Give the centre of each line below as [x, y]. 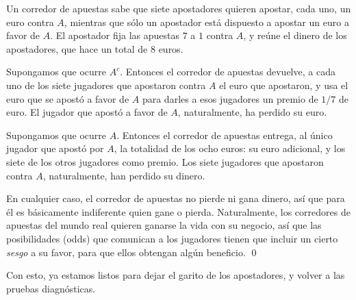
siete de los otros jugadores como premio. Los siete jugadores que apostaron [165, 161]
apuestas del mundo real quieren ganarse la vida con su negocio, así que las [164, 225]
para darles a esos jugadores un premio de [230, 98]
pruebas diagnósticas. [51, 288]
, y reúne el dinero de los [295, 35]
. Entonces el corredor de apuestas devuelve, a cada [228, 72]
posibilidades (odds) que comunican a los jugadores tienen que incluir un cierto [172, 238]
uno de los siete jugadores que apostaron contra [106, 85]
